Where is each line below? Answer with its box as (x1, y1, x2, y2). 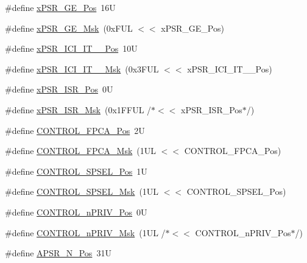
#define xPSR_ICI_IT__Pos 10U (5, 42, 138, 55)
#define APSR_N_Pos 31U (5, 247, 111, 259)
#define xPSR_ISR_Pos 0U (5, 83, 113, 96)
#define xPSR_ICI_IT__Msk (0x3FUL (5, 62, 159, 75)
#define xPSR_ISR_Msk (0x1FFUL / (5, 103, 152, 116)
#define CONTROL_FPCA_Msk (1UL (5, 144, 157, 157)
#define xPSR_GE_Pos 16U (5, 1, 116, 13)
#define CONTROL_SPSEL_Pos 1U (5, 164, 147, 177)
